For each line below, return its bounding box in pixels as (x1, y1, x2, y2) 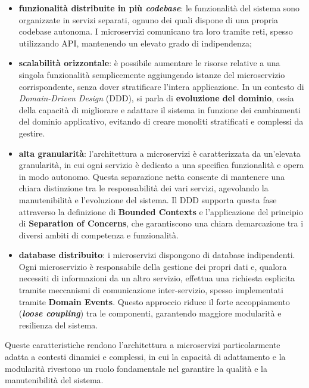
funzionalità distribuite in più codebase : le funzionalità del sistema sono (18, 2, 300, 14)
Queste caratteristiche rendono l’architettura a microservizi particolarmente (5, 339, 280, 351)
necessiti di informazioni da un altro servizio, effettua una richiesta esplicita (18, 272, 295, 284)
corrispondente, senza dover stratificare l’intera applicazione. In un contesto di (18, 80, 304, 92)
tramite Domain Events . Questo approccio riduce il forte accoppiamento (18, 295, 290, 308)
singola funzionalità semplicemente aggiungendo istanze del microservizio (18, 68, 285, 80)
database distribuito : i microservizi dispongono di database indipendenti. (18, 249, 295, 261)
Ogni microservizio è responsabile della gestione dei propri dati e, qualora (18, 260, 287, 272)
